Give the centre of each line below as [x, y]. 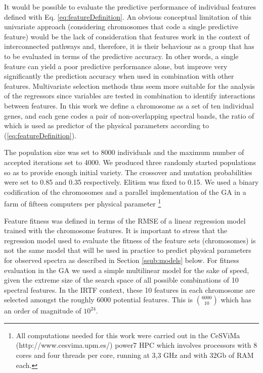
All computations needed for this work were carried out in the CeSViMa [128, 335]
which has [236, 300]
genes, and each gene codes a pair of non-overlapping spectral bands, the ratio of [129, 115]
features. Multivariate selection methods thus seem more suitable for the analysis [129, 86]
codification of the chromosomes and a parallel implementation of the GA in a [125, 192]
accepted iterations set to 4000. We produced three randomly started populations [130, 162]
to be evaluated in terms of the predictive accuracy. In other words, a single [121, 56]
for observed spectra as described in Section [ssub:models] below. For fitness [122, 260]
